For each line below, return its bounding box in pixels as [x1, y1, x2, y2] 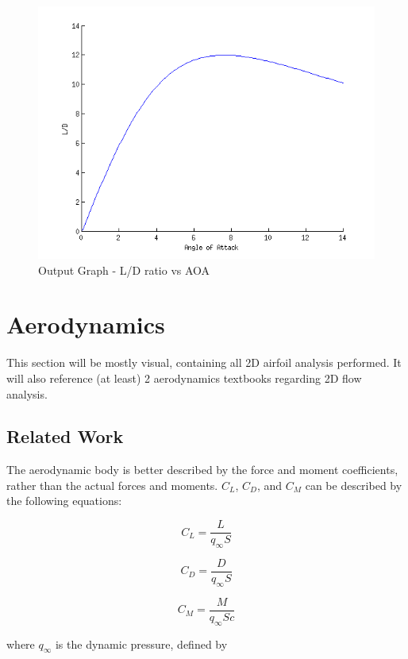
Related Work [6, 424, 124, 449]
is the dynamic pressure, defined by [55, 635, 228, 652]
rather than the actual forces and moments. [6, 476, 218, 493]
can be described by [305, 476, 402, 493]
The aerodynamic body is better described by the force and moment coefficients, [6, 461, 398, 478]
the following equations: [6, 492, 122, 509]
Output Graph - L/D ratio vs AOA [38, 261, 210, 278]
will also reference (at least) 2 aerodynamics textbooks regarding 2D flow [6, 369, 362, 386]
